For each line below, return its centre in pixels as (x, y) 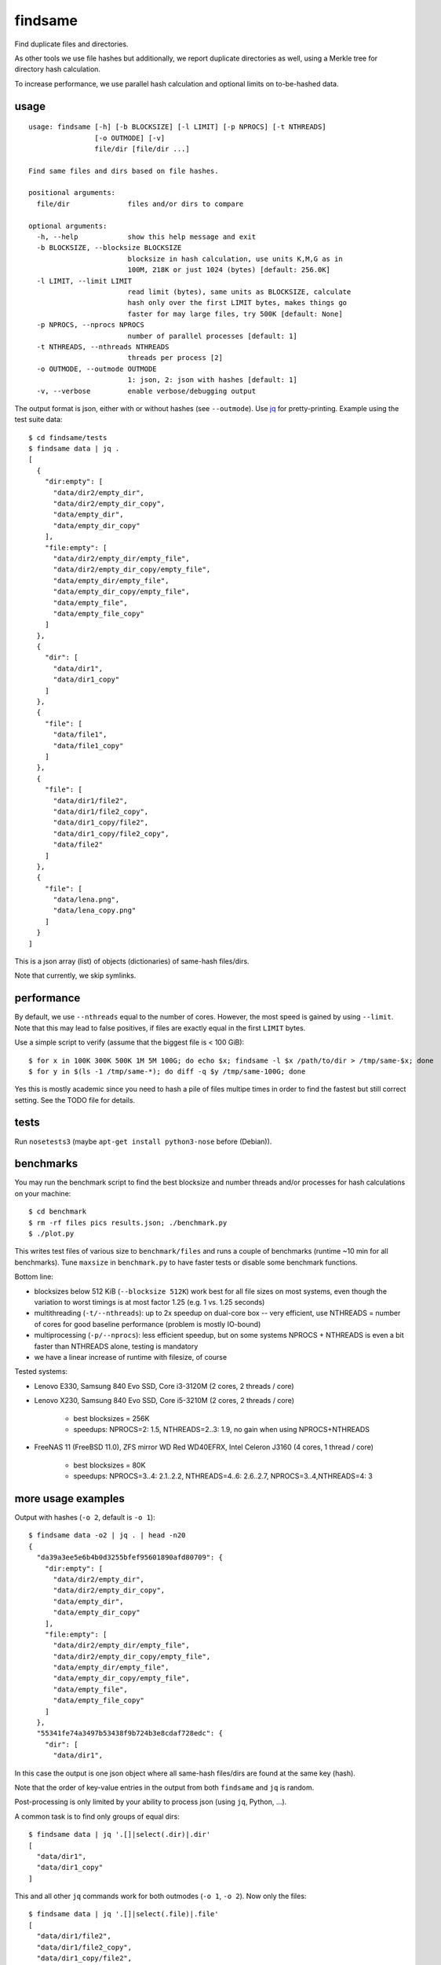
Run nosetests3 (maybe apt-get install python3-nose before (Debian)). (143, 1141)
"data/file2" (78, 845)
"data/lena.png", (86, 900)
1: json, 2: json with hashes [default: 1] (212, 380)
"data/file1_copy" (88, 746)
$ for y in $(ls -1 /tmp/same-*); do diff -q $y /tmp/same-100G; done (167, 1071)
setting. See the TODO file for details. (75, 1100)
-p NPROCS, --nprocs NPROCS (91, 325)
